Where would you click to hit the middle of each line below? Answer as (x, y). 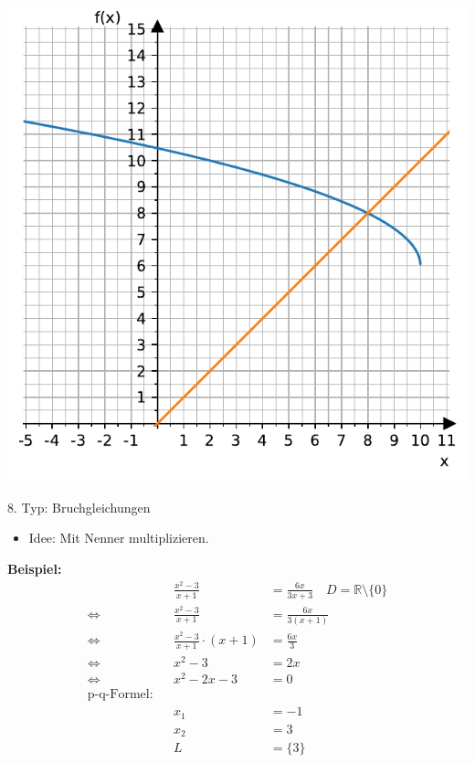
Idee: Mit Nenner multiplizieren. (119, 538)
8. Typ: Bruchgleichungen (79, 507)
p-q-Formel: (120, 695)
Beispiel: (35, 569)
